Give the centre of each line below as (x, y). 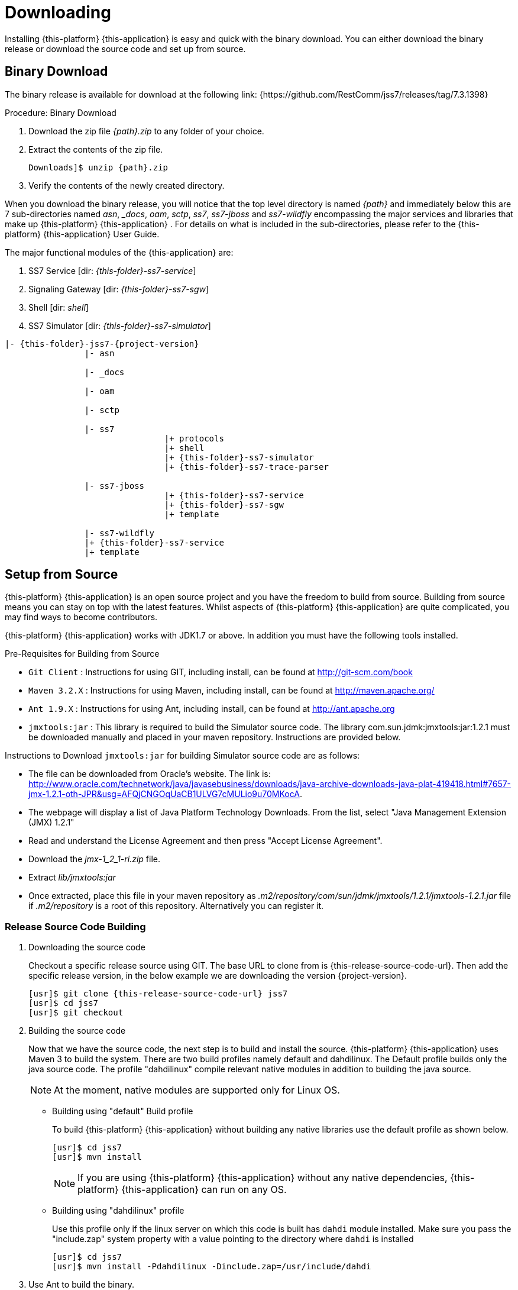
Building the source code (77, 1031)
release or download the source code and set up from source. (125, 49)
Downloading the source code (87, 947)
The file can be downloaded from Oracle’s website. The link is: (150, 774)
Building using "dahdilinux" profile (118, 1211)
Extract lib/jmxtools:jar (72, 878)
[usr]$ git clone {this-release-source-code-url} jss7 (158, 994)
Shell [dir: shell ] (59, 307)
